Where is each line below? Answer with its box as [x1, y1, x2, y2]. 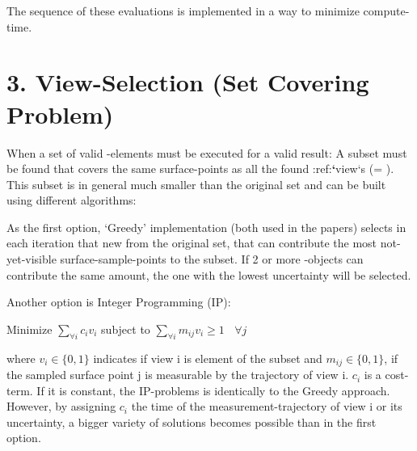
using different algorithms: [6, 192, 137, 209]
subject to [101, 320, 150, 337]
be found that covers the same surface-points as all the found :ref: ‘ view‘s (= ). [6, 160, 394, 177]
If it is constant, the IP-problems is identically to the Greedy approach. [36, 381, 390, 398]
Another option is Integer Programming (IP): [6, 293, 231, 310]
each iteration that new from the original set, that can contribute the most [6, 234, 377, 251]
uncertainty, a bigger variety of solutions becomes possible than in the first [6, 413, 377, 430]
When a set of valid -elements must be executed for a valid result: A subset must [6, 144, 407, 161]
